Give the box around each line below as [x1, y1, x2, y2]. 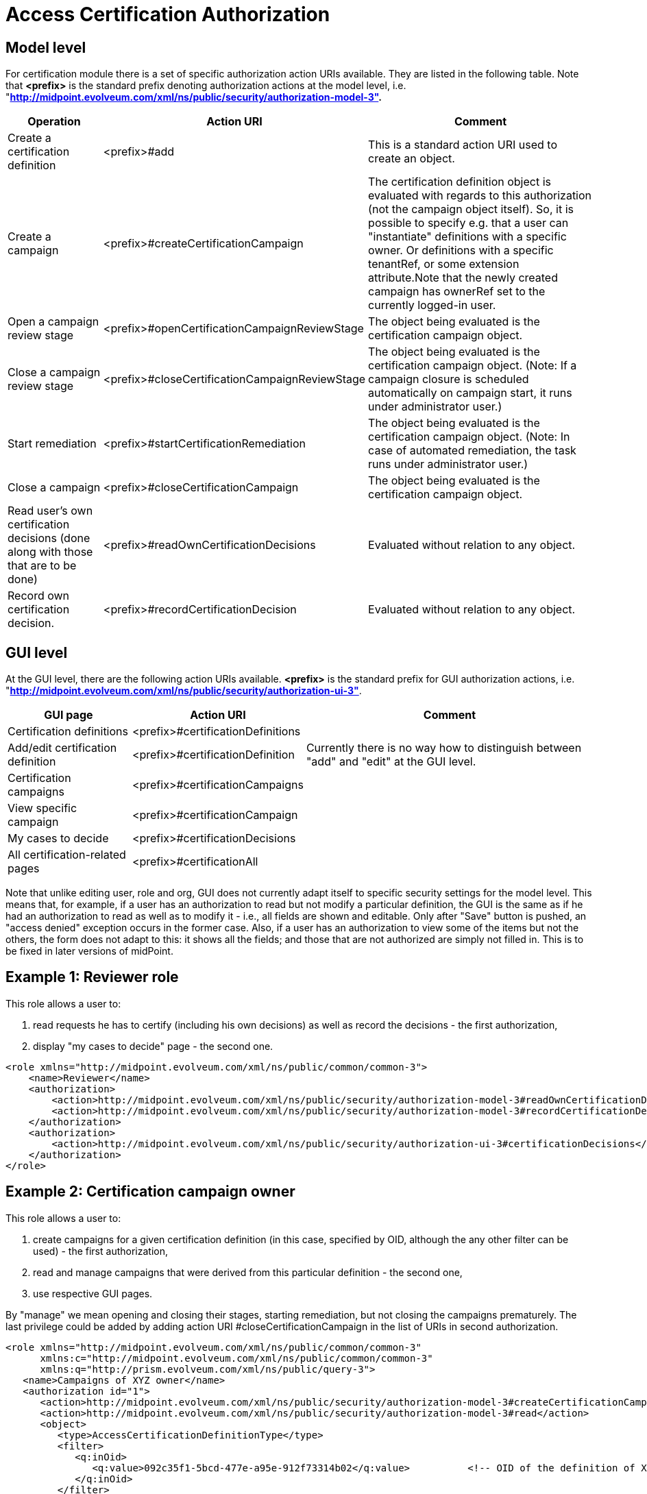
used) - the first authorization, [33, 1245, 168, 1257]
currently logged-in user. [368, 298, 496, 313]
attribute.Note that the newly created [368, 271, 558, 285]
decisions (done [8, 531, 90, 546]
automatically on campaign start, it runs [368, 386, 572, 400]
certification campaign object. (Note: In [368, 430, 570, 444]
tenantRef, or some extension [368, 257, 520, 271]
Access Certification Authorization [5, 3, 330, 26]
